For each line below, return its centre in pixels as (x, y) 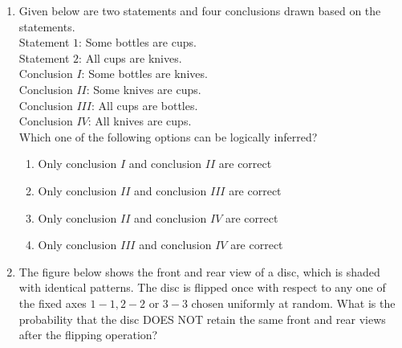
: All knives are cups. (140, 121)
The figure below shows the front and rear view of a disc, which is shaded (199, 271)
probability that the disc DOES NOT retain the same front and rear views (202, 319)
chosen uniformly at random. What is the (293, 303)
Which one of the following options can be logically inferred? (168, 136)
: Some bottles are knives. (144, 74)
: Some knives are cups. (144, 89)
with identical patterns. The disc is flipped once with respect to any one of (202, 287)
